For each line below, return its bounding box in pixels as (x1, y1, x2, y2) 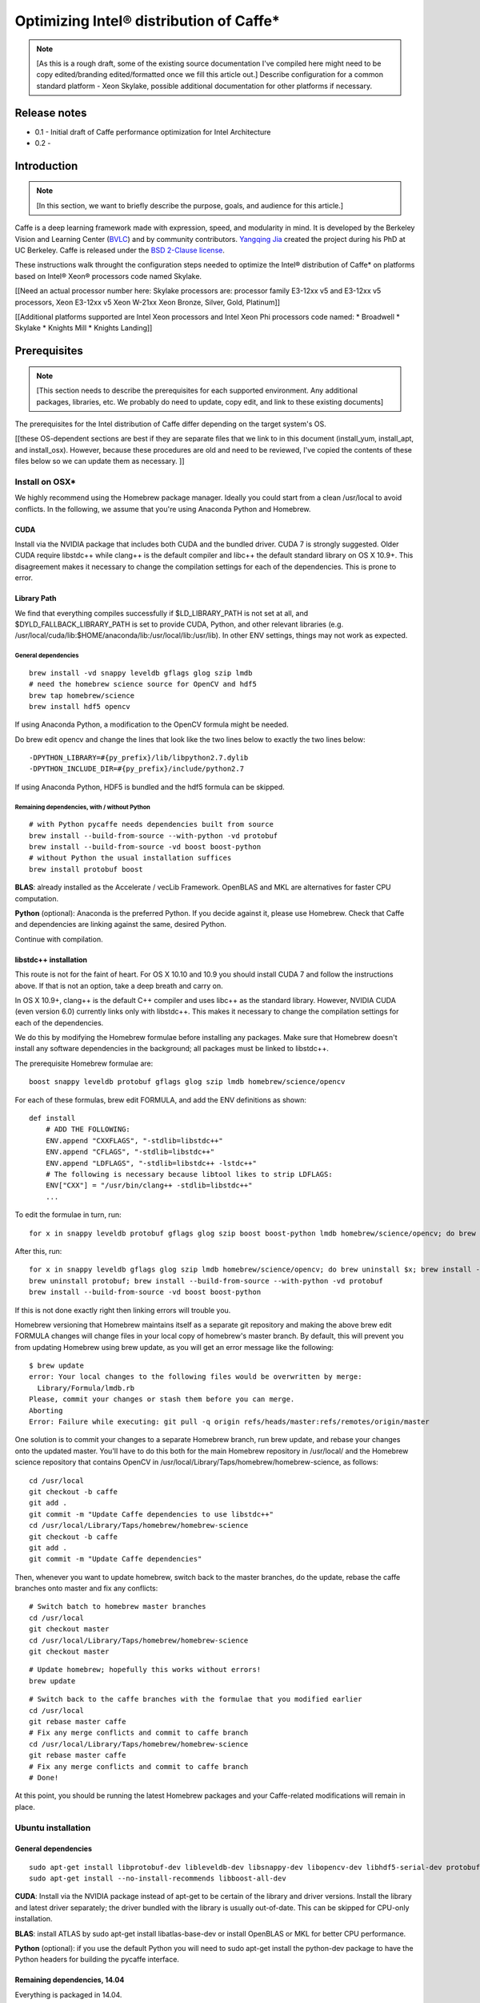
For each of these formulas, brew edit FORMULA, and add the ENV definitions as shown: (14, 1094, 307, 1105)
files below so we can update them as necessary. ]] (14, 457, 185, 466)
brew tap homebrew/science (29, 691, 135, 700)
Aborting (29, 1406, 63, 1415)
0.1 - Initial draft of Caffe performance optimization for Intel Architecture (34, 127, 271, 136)
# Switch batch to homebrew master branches (29, 1602, 207, 1611)
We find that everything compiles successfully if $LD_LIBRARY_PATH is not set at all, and (14, 608, 309, 618)
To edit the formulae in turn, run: (14, 1210, 122, 1219)
